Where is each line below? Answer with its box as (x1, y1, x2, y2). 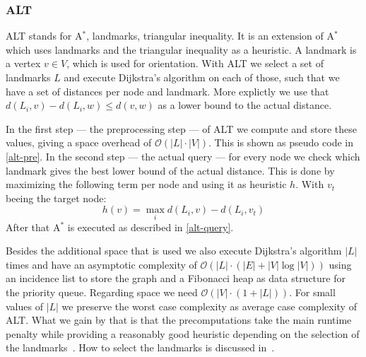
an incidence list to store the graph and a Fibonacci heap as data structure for (6, 271, 346, 286)
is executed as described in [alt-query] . (67, 219, 234, 234)
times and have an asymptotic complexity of (6, 257, 197, 271)
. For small (289, 284, 336, 299)
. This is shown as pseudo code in (208, 135, 353, 150)
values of (6, 298, 43, 313)
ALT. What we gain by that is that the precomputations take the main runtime (6, 312, 352, 327)
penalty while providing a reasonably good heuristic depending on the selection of (6, 326, 360, 341)
